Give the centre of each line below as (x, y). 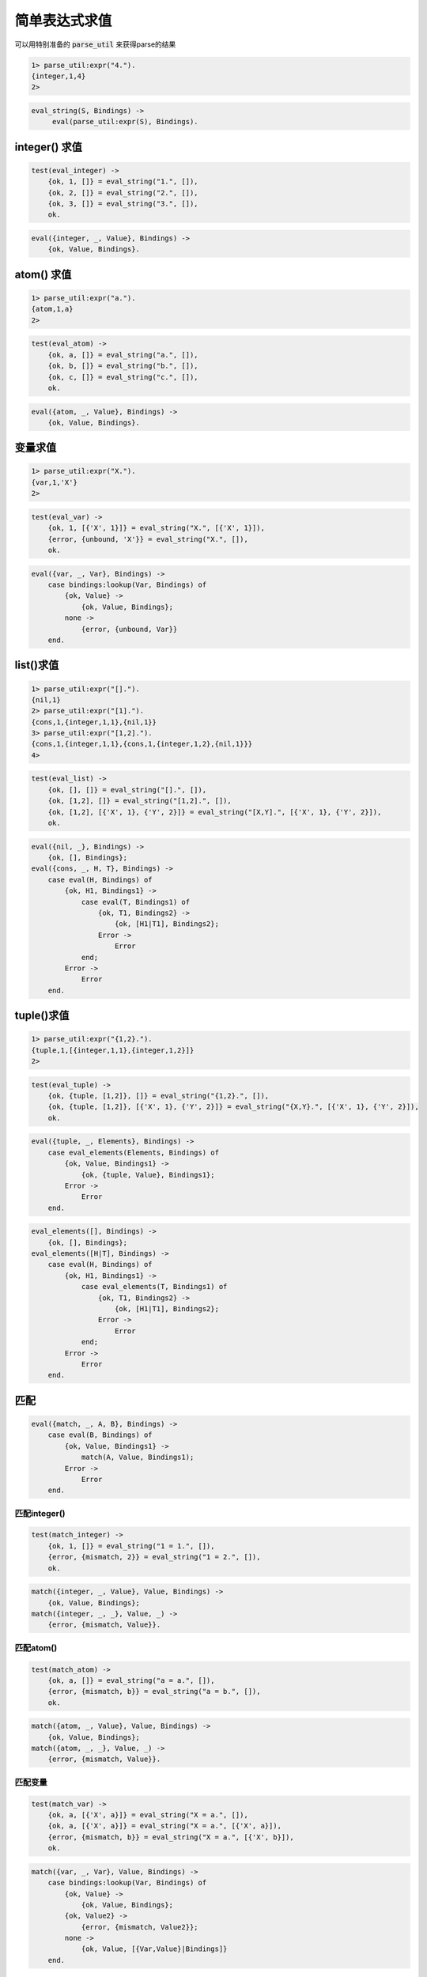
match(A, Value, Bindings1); (138, 1457)
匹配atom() (36, 1647)
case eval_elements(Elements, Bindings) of (133, 1152)
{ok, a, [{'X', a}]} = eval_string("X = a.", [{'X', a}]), (165, 1826)
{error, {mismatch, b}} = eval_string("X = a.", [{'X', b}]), (171, 1837)
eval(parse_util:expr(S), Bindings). (125, 122)
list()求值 (37, 665)
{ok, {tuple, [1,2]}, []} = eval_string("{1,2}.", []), (159, 1096)
